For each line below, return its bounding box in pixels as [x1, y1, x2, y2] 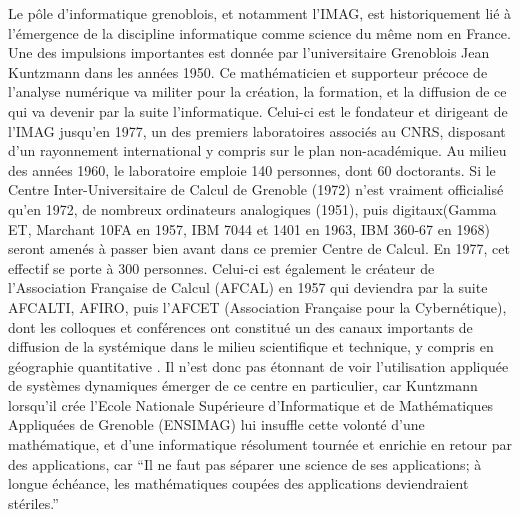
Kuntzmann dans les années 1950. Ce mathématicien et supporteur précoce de [8, 61, 488, 82]
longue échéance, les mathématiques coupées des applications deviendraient [8, 473, 469, 494]
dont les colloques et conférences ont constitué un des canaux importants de [8, 316, 473, 337]
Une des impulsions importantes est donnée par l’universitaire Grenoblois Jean [8, 42, 490, 63]
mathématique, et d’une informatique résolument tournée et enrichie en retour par [8, 434, 512, 455]
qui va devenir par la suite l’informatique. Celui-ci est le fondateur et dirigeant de [8, 100, 508, 121]
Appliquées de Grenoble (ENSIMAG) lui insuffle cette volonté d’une [8, 414, 425, 435]
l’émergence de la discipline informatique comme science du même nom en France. [8, 22, 511, 43]
